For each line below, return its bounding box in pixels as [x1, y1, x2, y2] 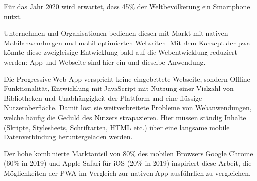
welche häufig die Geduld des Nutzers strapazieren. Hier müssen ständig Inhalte [4, 112, 246, 122]
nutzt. [4, 11, 22, 21]
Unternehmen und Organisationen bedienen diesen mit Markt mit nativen [4, 28, 228, 38]
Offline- [230, 73, 253, 84]
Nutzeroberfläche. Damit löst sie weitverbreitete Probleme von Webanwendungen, [4, 102, 252, 113]
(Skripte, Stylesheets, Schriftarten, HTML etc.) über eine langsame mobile [4, 122, 230, 132]
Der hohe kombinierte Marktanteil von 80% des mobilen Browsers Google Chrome [4, 148, 253, 158]
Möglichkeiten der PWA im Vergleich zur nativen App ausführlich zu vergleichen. [4, 167, 251, 178]
